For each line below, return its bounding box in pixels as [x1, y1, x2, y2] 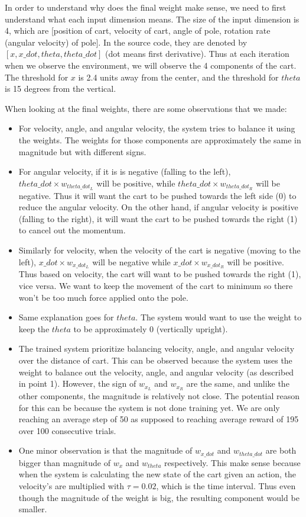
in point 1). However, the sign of [18, 377, 136, 390]
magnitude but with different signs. [18, 145, 147, 158]
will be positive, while [96, 176, 175, 189]
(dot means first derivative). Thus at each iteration [105, 47, 289, 60]
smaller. [18, 503, 47, 515]
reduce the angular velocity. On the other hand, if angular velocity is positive [18, 201, 298, 213]
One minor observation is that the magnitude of [18, 444, 193, 457]
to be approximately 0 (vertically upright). [73, 322, 228, 335]
